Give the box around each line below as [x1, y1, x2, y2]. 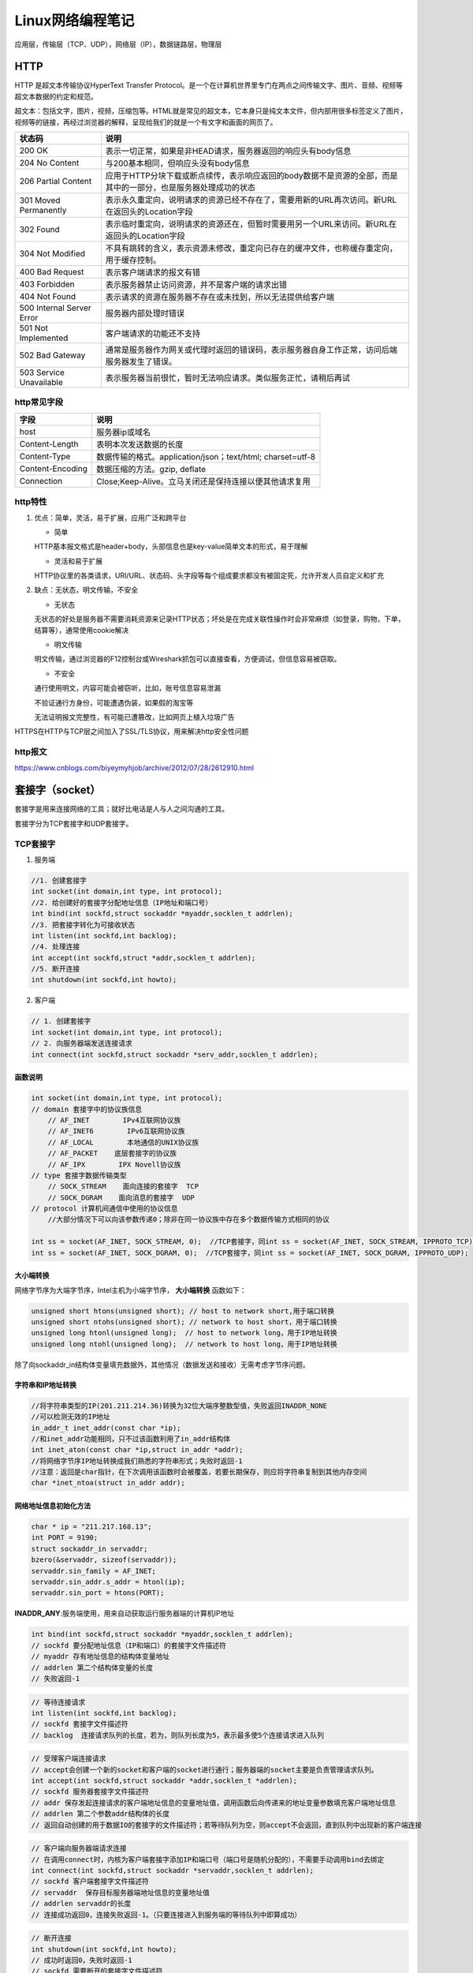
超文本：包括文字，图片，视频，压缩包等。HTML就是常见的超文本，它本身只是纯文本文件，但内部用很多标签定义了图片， [14, 107, 408, 116]
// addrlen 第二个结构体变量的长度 [31, 1663, 154, 1672]
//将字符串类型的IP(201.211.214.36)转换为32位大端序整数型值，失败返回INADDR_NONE [31, 1401, 327, 1410]
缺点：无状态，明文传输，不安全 [34, 585, 138, 595]
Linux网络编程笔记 [14, 12, 135, 29]
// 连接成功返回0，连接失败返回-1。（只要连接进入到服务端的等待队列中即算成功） [31, 1910, 302, 1919]
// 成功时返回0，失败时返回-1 [31, 1956, 133, 1964]
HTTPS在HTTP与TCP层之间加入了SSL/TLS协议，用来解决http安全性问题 [14, 727, 249, 736]
